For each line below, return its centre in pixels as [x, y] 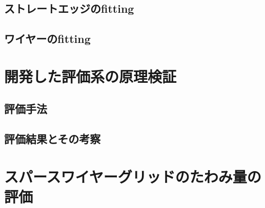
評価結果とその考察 [53, 139]
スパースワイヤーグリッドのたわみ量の [133, 176]
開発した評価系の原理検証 [90, 76]
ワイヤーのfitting [47, 39]
